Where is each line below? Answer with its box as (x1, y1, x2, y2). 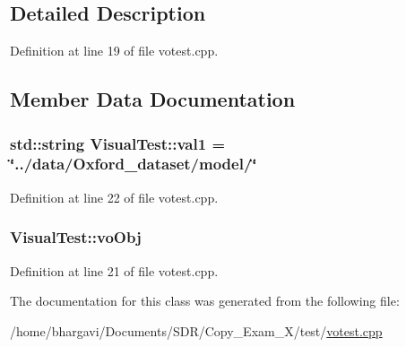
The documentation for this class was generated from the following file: (10, 291, 400, 310)
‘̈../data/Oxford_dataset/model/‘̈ (10, 152, 257, 175)
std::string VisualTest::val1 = (10, 132, 226, 154)
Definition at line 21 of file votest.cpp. (10, 261, 219, 280)
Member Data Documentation (10, 85, 296, 113)
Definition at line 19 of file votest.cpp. (10, 41, 219, 60)
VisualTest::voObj (10, 226, 142, 248)
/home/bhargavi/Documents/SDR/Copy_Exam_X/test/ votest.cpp (10, 321, 383, 340)
